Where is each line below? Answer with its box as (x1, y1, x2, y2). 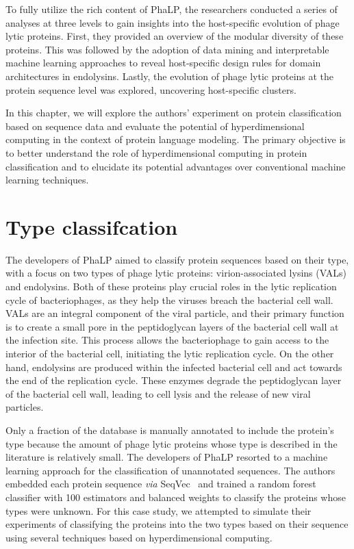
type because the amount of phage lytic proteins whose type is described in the (5, 436, 338, 450)
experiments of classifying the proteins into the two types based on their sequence (5, 517, 349, 531)
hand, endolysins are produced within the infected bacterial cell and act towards (5, 359, 342, 374)
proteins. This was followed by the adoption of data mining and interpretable (5, 42, 329, 56)
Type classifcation (5, 212, 178, 240)
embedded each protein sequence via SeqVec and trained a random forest (5, 476, 316, 491)
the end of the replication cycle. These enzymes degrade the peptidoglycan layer (5, 373, 342, 387)
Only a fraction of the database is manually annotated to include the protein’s (5, 422, 334, 437)
